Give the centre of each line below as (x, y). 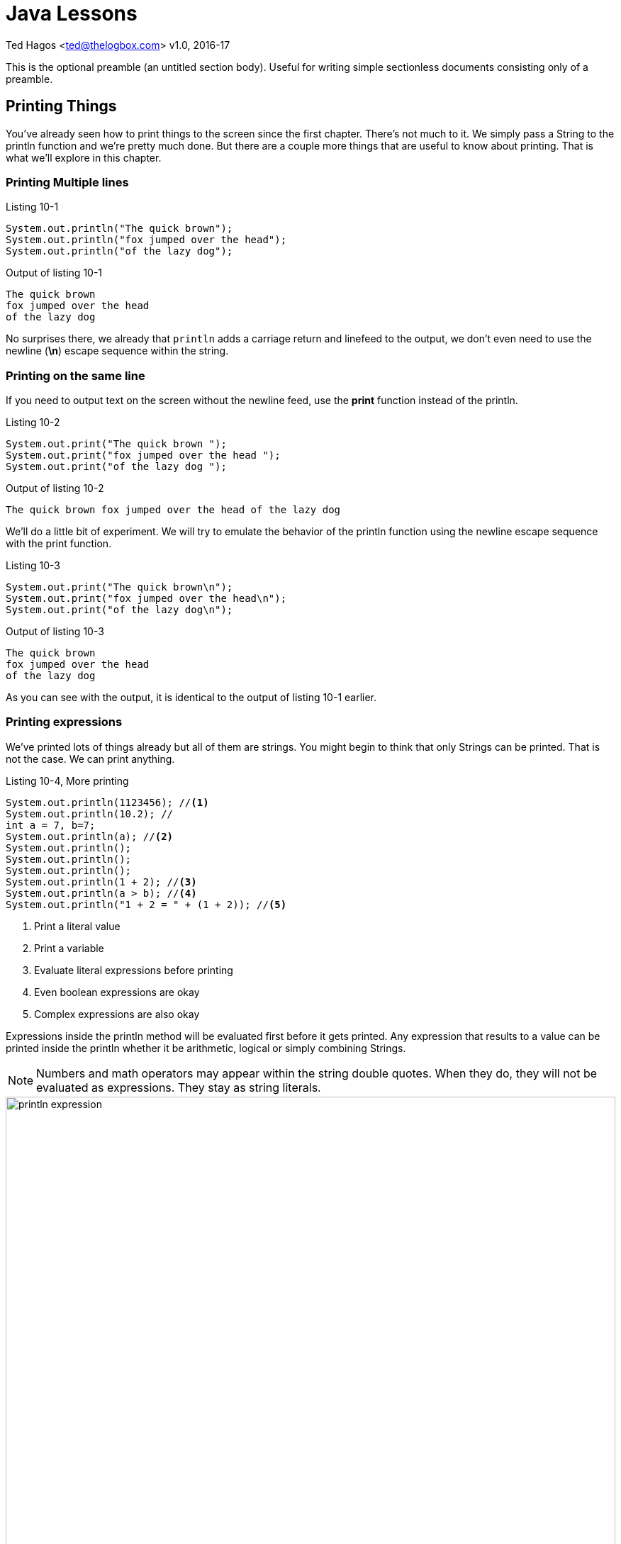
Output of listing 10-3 (55, 632)
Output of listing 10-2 (55, 488)
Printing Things (61, 106)
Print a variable (69, 948)
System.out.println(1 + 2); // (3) (101, 882)
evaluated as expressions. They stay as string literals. (179, 1087)
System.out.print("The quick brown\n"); (119, 587)
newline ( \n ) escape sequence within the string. (117, 351)
